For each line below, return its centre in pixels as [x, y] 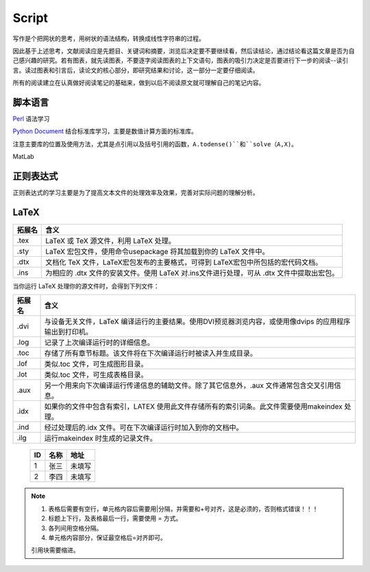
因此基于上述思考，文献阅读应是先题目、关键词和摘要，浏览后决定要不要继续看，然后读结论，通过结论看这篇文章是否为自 [184, 51]
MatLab [23, 157]
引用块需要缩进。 [55, 550]
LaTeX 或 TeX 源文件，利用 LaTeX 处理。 [111, 241]
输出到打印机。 [68, 332]
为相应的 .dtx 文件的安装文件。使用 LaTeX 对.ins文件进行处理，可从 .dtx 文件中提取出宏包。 [192, 273]
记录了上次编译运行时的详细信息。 [99, 343]
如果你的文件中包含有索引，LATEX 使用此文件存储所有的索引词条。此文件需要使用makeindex [193, 407]
